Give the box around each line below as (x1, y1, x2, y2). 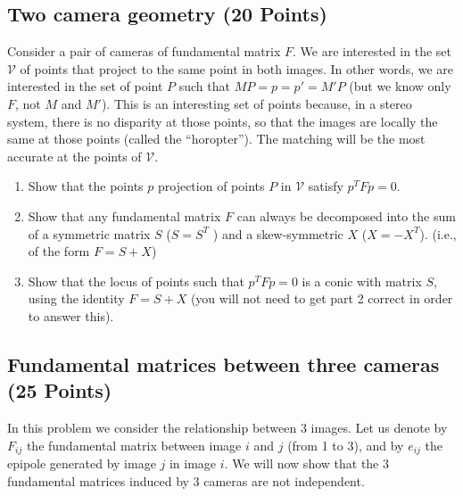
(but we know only (349, 77, 451, 95)
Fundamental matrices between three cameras (7, 350, 440, 377)
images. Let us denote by (310, 418, 448, 437)
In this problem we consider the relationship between (7, 418, 297, 437)
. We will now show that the (224, 454, 379, 473)
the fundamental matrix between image (26, 435, 242, 454)
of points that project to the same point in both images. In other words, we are (20, 59, 454, 78)
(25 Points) (7, 376, 112, 404)
